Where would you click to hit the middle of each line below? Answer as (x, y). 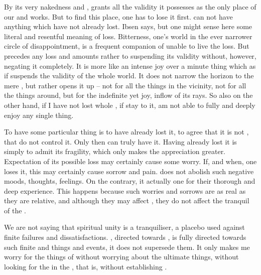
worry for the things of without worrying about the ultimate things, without (121, 257)
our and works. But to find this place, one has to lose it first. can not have (118, 16)
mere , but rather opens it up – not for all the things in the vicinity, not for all (125, 85)
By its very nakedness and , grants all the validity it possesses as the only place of (130, 7)
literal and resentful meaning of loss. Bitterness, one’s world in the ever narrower (128, 36)
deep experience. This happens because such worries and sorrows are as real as (125, 190)
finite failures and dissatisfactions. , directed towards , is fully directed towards (125, 237)
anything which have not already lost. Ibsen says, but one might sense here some (128, 26)
